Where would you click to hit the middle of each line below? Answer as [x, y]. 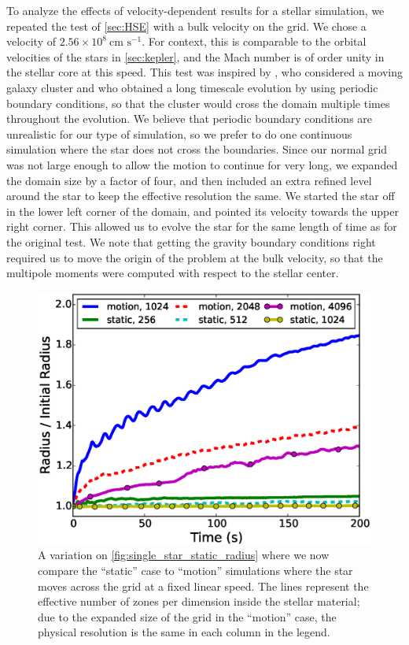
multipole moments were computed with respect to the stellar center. [173, 273]
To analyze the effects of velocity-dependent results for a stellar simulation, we [195, 10]
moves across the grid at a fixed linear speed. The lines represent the [203, 586]
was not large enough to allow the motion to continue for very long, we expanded [202, 164]
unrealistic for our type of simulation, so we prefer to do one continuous [179, 133]
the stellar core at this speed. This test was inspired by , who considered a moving [204, 72]
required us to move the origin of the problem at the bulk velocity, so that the [195, 257]
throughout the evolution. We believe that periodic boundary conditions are [190, 119]
